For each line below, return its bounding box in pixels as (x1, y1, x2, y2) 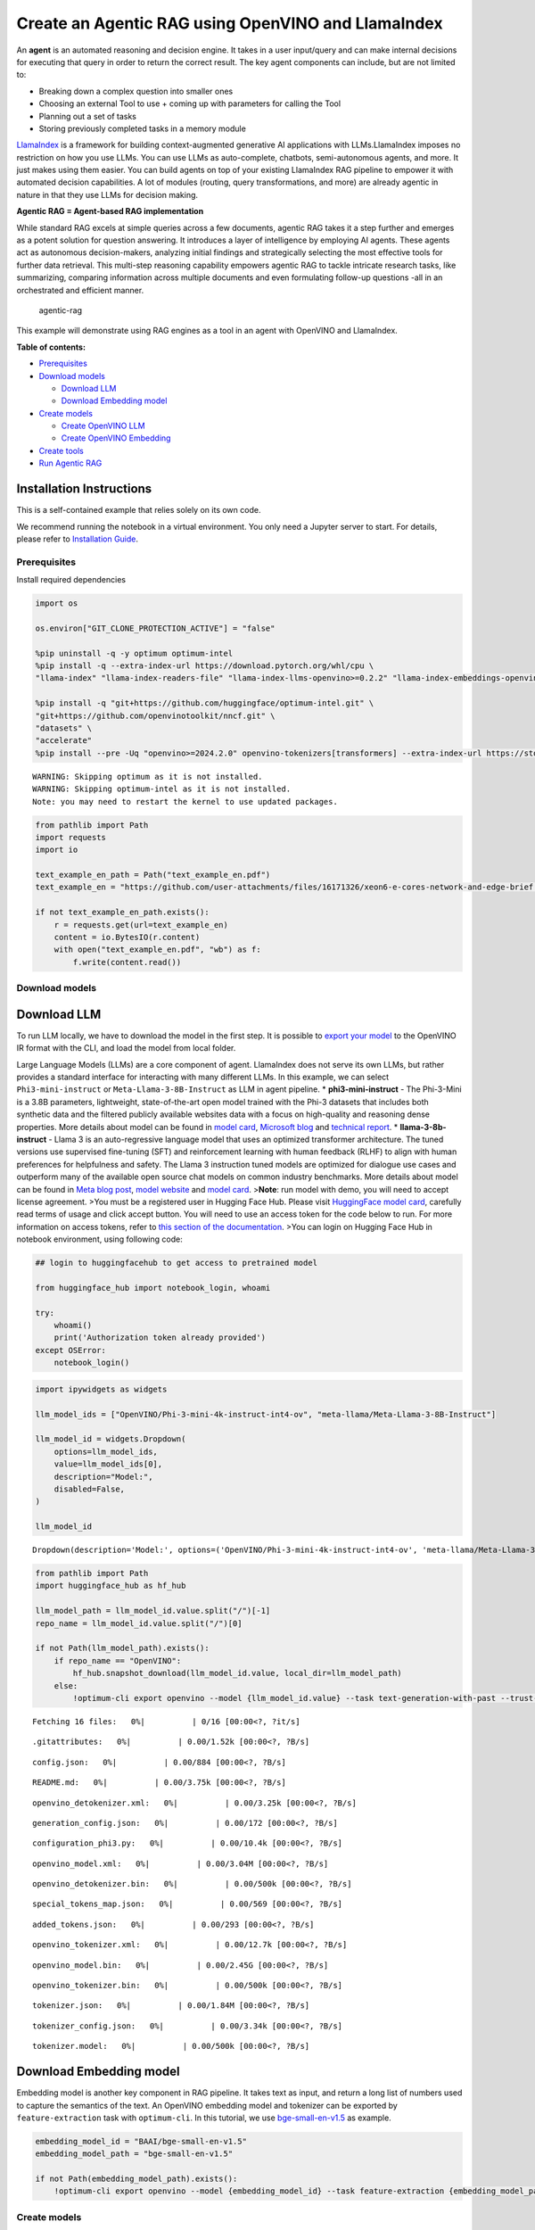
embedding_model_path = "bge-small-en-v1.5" (35, 2149, 234, 2159)
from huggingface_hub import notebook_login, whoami (35, 1283, 271, 1293)
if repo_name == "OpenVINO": (53, 1656, 182, 1665)
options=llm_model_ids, (53, 1446, 158, 1457)
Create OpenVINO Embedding (61, 433, 171, 443)
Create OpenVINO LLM (61, 420, 146, 432)
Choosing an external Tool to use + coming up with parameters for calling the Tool (38, 98, 342, 109)
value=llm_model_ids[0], (53, 1459, 163, 1469)
